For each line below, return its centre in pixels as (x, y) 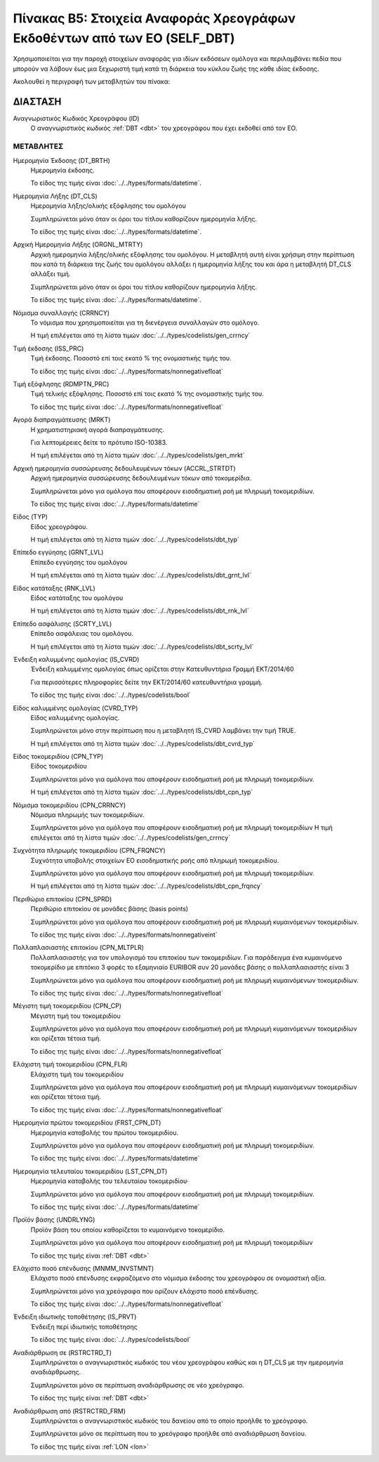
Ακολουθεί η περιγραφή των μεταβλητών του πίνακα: (92, 81)
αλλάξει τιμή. (51, 274)
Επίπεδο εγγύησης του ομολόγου (79, 562)
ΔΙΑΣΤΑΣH (37, 102)
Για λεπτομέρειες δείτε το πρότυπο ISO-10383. (99, 442)
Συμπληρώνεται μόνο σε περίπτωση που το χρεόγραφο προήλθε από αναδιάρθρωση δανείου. (168, 1434)
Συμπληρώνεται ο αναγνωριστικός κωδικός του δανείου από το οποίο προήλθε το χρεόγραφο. (169, 1421)
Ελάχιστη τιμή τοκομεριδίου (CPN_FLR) (70, 1064)
